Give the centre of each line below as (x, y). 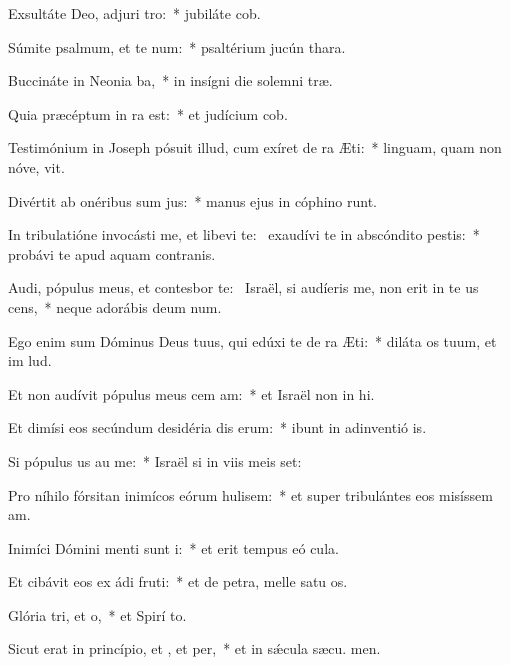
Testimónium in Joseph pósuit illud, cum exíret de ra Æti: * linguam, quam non (255, 147)
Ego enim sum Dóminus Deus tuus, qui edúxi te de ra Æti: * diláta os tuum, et (252, 340)
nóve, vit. (36, 166)
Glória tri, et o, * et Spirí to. (97, 614)
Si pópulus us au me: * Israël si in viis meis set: (155, 460)
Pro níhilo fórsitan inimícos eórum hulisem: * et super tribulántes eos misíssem (250, 494)
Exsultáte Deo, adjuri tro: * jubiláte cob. (134, 13)
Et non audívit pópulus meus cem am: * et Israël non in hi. (191, 393)
